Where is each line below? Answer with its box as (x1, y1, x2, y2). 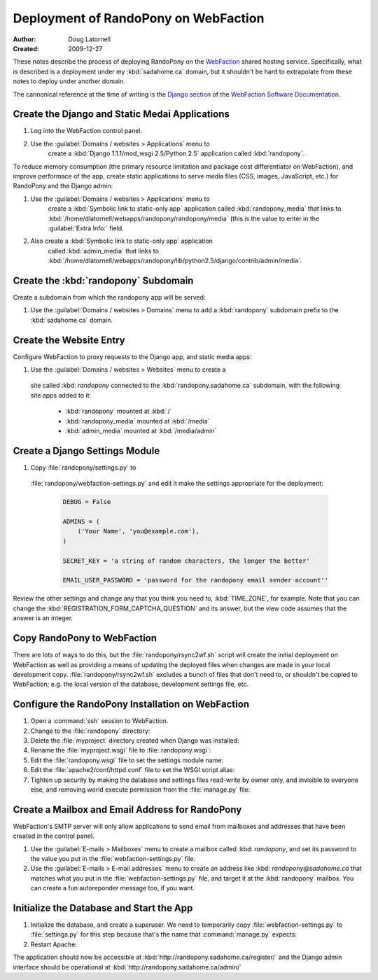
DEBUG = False (62, 498, 111, 506)
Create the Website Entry (13, 334, 125, 346)
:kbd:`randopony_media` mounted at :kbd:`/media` (65, 416, 210, 425)
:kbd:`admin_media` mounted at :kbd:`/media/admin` (65, 427, 217, 435)
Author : (13, 35, 36, 43)
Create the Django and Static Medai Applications (13, 108, 230, 120)
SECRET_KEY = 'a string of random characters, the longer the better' (62, 556, 311, 565)
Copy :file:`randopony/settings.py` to (30, 463, 136, 472)
